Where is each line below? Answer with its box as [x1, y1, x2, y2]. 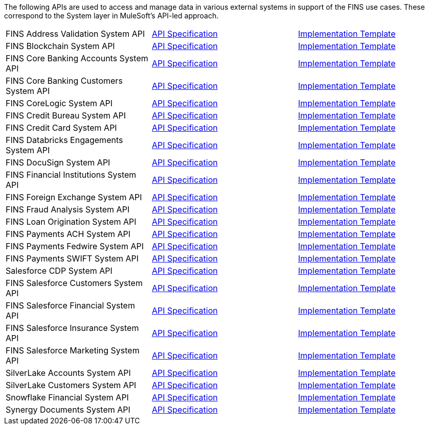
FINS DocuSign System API [6, 157, 110, 168]
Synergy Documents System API [6, 404, 130, 415]
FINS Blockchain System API [6, 41, 115, 51]
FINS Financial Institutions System [6, 170, 137, 180]
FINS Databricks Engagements [6, 135, 123, 145]
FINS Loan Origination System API [6, 217, 137, 227]
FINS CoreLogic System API [6, 98, 113, 108]
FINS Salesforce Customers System [6, 278, 143, 288]
